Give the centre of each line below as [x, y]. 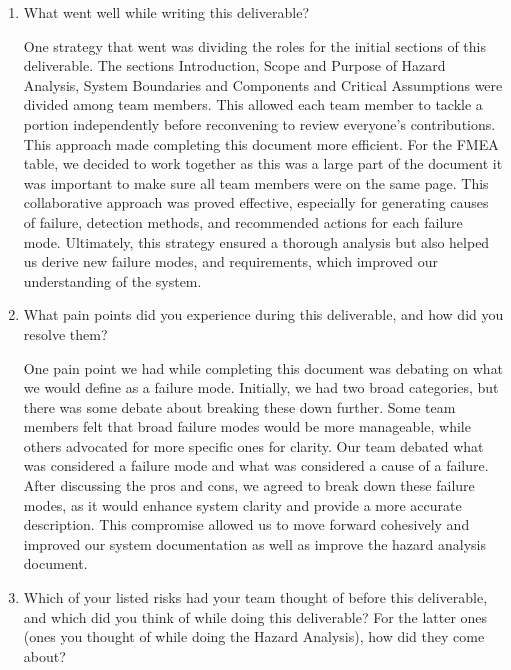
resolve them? [65, 333]
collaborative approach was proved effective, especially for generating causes [256, 202]
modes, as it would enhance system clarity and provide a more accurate [242, 504]
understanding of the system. [112, 280]
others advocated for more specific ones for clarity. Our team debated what [253, 445]
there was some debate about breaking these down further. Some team [239, 406]
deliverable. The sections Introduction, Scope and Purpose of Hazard [234, 65]
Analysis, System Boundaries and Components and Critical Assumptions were [263, 84]
